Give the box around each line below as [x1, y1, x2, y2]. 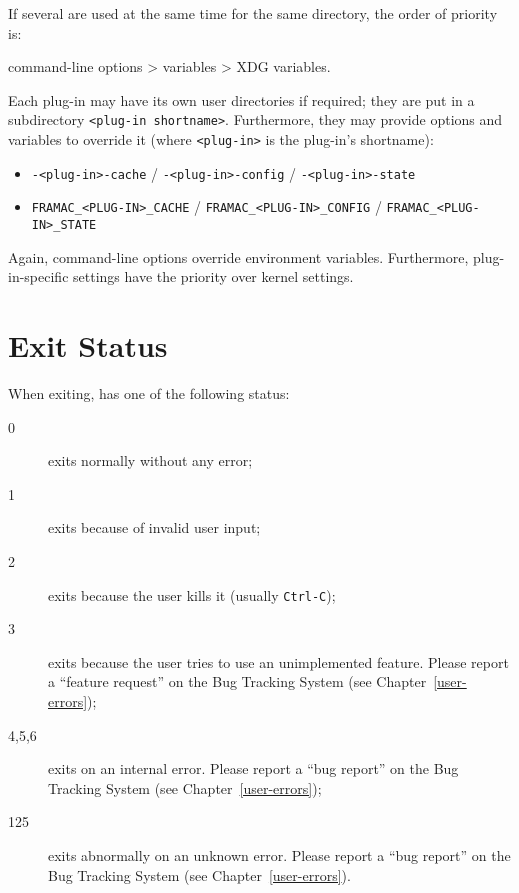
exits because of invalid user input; [48, 517, 261, 538]
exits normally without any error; [48, 450, 253, 471]
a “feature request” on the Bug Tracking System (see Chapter [48, 671, 427, 692]
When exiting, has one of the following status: [8, 382, 290, 403]
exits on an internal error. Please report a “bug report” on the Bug [48, 758, 459, 779]
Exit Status [8, 325, 168, 366]
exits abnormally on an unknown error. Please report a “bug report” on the [48, 844, 511, 865]
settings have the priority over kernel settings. [73, 266, 354, 287]
